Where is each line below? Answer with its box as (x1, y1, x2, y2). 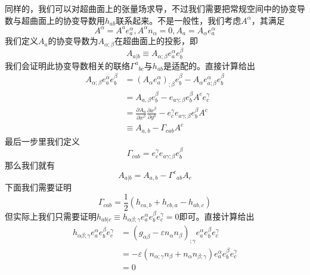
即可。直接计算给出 (179, 210, 255, 222)
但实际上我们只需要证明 (5, 210, 97, 222)
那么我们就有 (5, 158, 55, 171)
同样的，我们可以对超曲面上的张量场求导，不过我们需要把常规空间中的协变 (5, 2, 297, 14)
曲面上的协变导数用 (29, 14, 105, 26)
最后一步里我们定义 (5, 135, 80, 147)
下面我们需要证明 (5, 181, 72, 193)
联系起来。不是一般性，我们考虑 (116, 14, 241, 26)
